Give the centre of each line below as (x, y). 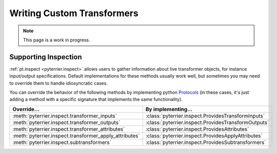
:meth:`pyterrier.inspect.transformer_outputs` (66, 122)
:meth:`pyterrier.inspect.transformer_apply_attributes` (76, 135)
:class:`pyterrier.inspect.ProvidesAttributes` (197, 129)
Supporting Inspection (46, 57)
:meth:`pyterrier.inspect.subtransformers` (62, 142)
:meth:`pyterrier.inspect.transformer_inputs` (65, 116)
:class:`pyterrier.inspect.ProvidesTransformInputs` (205, 116)
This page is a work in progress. (57, 40)
